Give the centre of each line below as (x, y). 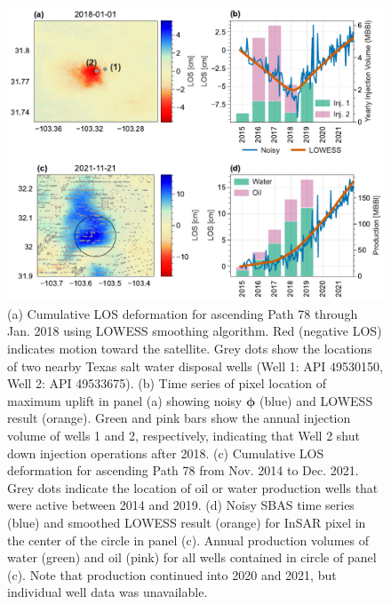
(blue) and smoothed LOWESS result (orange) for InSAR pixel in (187, 522)
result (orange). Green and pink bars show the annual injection (179, 418)
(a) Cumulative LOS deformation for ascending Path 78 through (183, 313)
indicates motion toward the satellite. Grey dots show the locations (190, 349)
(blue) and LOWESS (316, 400)
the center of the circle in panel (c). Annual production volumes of (188, 540)
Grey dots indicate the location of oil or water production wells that (193, 487)
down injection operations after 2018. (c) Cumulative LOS (166, 453)
